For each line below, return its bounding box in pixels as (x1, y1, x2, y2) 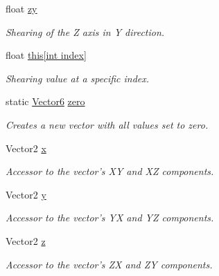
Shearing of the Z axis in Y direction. (6, 24, 165, 39)
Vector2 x (6, 140, 46, 155)
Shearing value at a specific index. (6, 71, 150, 85)
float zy (6, 1, 37, 15)
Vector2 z (6, 233, 46, 248)
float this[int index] (6, 48, 87, 62)
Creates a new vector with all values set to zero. (6, 117, 209, 131)
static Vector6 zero (6, 94, 85, 109)
